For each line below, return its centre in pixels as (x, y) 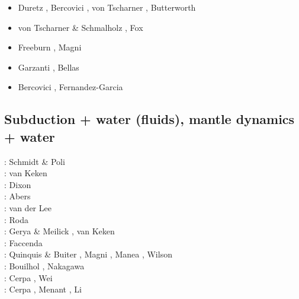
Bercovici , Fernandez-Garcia (70, 87)
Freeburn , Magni (50, 47)
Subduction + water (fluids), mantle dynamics (149, 119)
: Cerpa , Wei (28, 277)
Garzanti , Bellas (49, 67)
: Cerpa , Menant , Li (43, 289)
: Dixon (18, 184)
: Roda (17, 219)
